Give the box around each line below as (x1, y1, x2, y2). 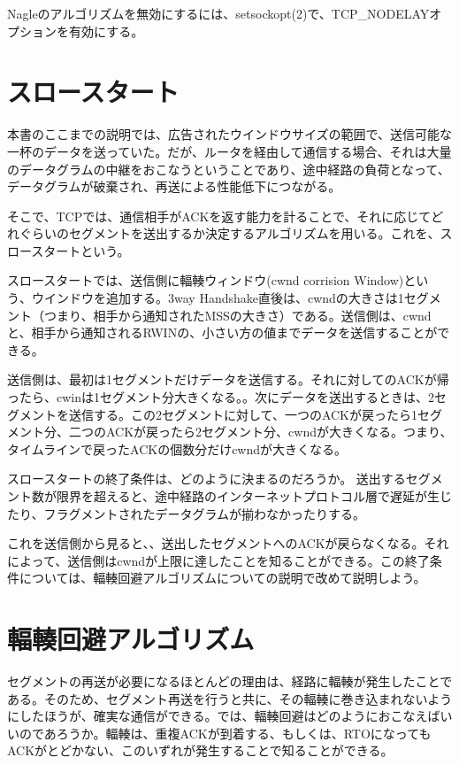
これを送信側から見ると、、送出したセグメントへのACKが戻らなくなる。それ (7, 534, 449, 552)
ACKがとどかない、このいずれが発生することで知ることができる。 (7, 741, 394, 760)
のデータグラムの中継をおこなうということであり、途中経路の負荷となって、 (7, 159, 450, 178)
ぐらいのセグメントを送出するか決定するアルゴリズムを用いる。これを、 (19, 224, 440, 243)
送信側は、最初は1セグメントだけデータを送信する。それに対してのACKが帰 (7, 370, 449, 389)
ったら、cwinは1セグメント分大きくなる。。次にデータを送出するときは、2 (7, 388, 434, 406)
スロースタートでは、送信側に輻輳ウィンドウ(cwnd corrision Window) (7, 271, 404, 290)
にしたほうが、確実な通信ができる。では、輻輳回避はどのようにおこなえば (7, 707, 440, 725)
